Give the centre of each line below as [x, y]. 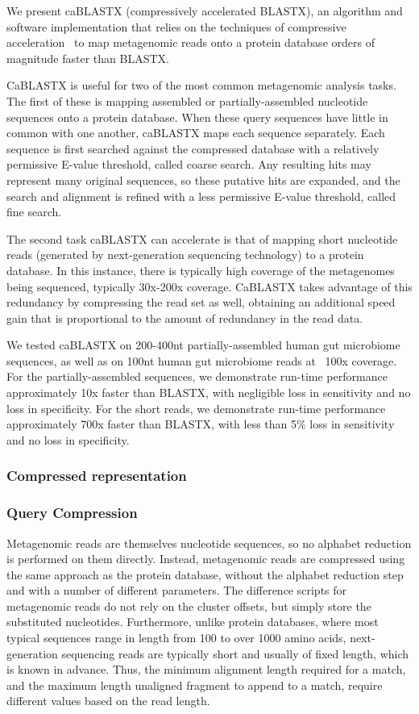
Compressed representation [97, 476]
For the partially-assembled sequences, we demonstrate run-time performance [197, 376]
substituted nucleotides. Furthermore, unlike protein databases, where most [193, 622]
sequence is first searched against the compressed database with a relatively [193, 148]
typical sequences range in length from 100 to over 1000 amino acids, [176, 638]
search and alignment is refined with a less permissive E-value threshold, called [201, 196]
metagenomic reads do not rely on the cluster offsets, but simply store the [189, 605]
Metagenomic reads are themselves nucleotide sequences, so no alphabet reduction [209, 543]
